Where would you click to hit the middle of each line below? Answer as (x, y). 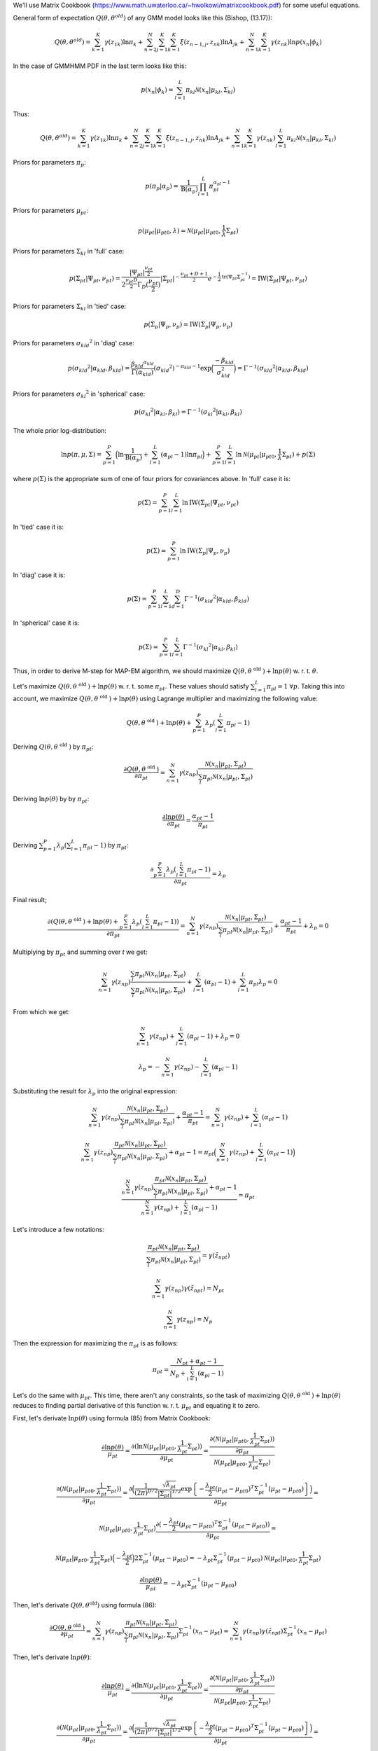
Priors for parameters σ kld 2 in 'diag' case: (73, 344)
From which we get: (41, 1012)
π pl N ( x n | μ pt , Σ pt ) (160, 975)
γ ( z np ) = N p (194, 1320)
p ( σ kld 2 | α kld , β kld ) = (99, 368)
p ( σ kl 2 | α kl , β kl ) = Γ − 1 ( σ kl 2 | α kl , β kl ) (188, 413)
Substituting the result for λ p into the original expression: (95, 1092)
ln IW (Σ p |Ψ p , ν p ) (205, 551)
